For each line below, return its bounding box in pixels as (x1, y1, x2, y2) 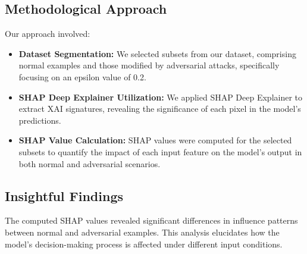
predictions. (18, 114, 61, 126)
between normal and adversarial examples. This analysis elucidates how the (5, 225, 280, 238)
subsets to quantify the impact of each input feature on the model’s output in (18, 145, 302, 158)
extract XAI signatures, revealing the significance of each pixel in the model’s (18, 102, 301, 115)
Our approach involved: (5, 27, 90, 40)
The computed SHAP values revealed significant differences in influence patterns (5, 214, 298, 227)
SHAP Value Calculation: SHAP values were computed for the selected (18, 134, 292, 146)
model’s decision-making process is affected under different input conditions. (5, 237, 283, 250)
